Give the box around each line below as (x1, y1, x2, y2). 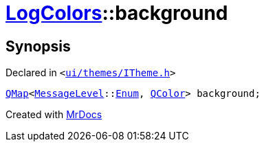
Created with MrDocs (5, 109, 102, 121)
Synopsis (5, 37, 71, 55)
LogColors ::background (5, 1, 228, 25)
